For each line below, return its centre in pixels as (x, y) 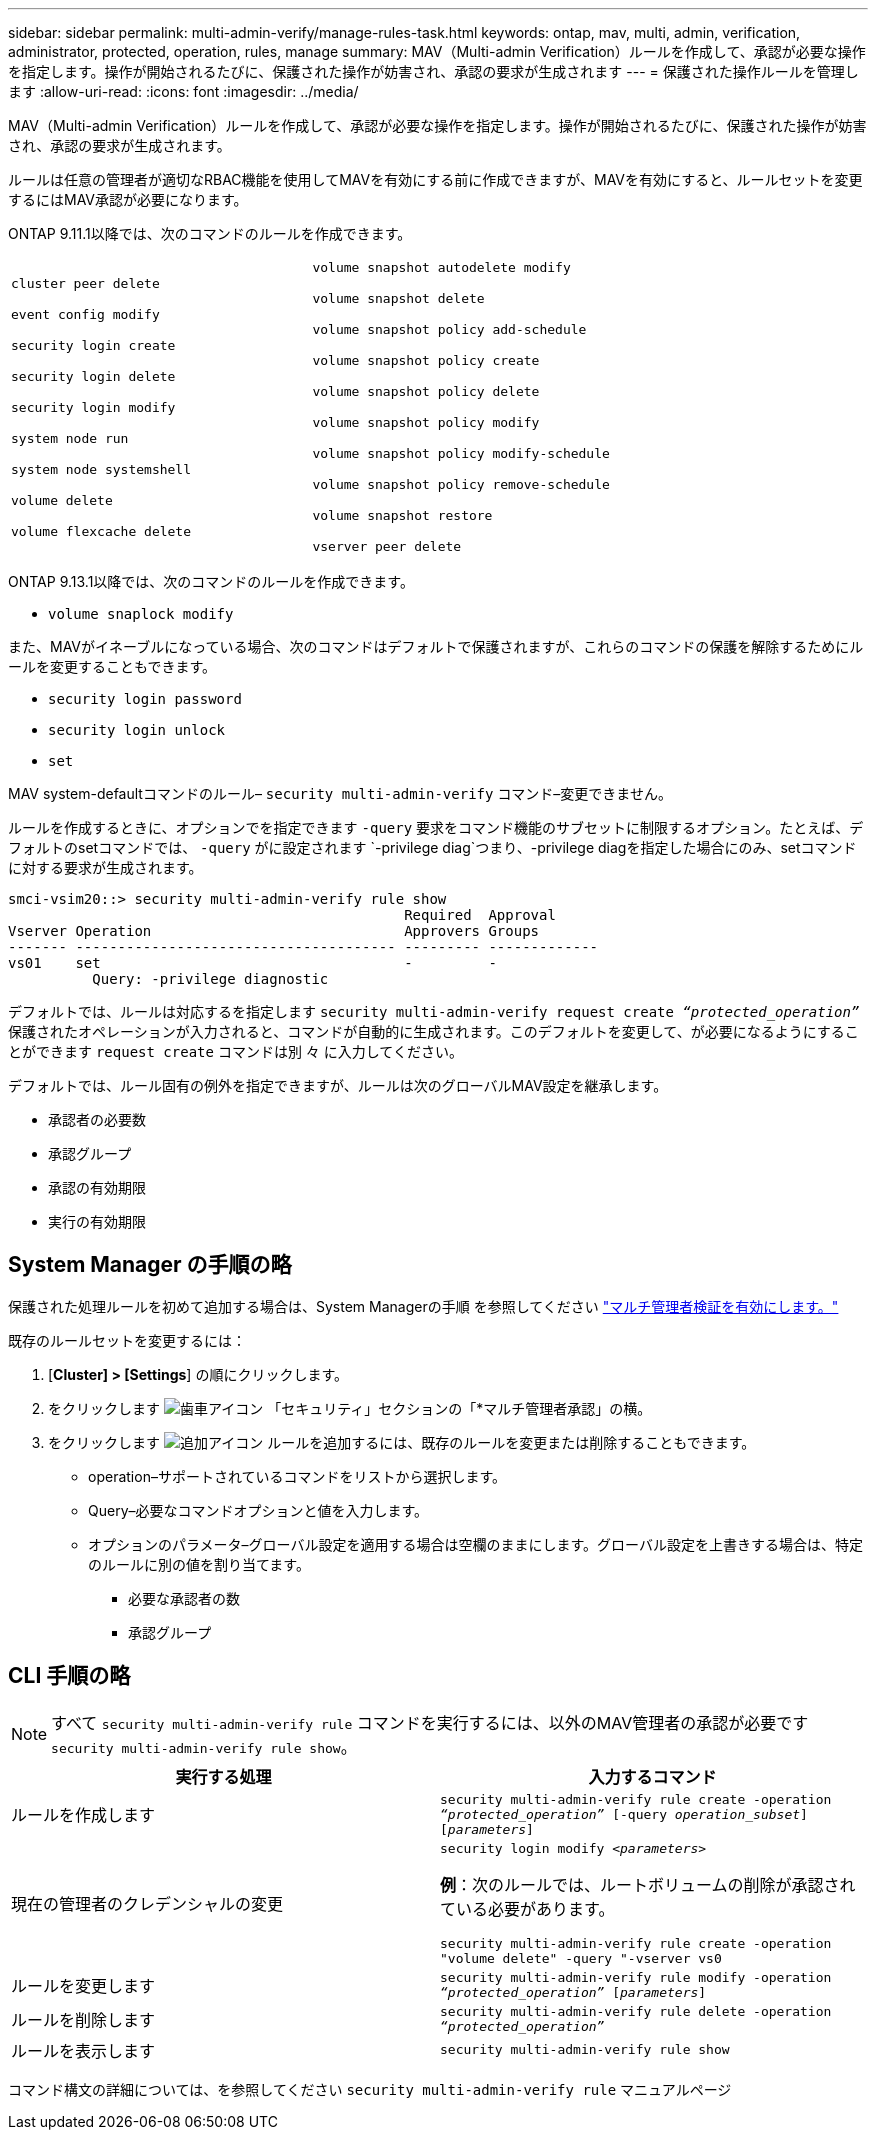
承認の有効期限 (97, 1187)
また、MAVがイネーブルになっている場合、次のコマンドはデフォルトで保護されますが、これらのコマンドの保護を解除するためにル (436, 646)
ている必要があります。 (527, 1908)
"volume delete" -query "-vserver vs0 (581, 1958)
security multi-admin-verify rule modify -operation (636, 1977)
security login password (145, 699)
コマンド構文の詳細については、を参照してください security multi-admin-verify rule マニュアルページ (370, 2089)
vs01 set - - (252, 963)
